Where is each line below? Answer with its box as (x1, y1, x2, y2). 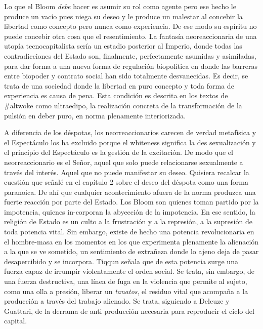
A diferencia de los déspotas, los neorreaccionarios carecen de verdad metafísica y (4, 127, 256, 138)
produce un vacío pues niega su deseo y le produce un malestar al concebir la (4, 11, 243, 21)
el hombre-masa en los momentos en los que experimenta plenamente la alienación (4, 236, 259, 246)
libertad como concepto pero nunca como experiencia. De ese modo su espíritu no (4, 21, 257, 31)
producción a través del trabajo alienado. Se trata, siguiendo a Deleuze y (4, 296, 230, 306)
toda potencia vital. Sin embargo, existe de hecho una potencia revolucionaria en (4, 226, 254, 237)
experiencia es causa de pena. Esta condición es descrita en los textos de (4, 90, 228, 101)
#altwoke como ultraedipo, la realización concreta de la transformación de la (4, 100, 242, 110)
